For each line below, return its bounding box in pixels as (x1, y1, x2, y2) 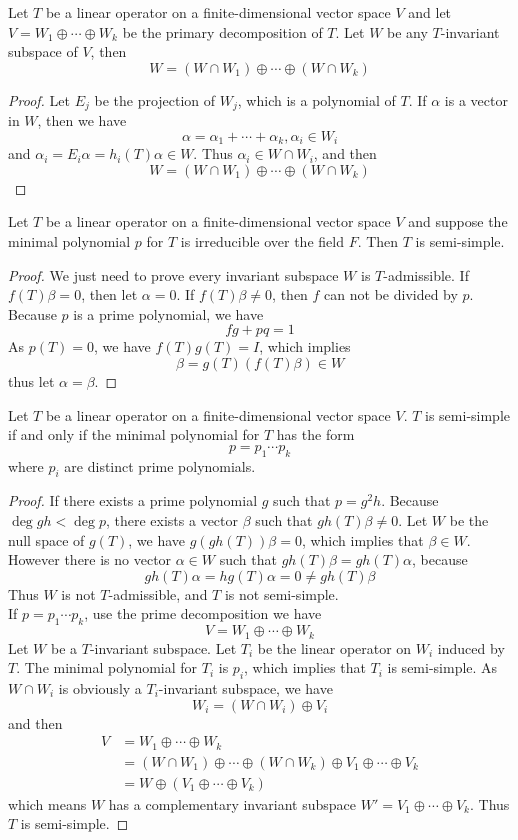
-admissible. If (383, 264, 469, 285)
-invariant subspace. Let (89, 637, 237, 658)
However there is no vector (8, 549, 172, 570)
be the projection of (94, 89, 216, 110)
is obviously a (58, 678, 142, 699)
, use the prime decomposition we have (84, 603, 322, 624)
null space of (8, 529, 85, 550)
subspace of (8, 41, 78, 62)
